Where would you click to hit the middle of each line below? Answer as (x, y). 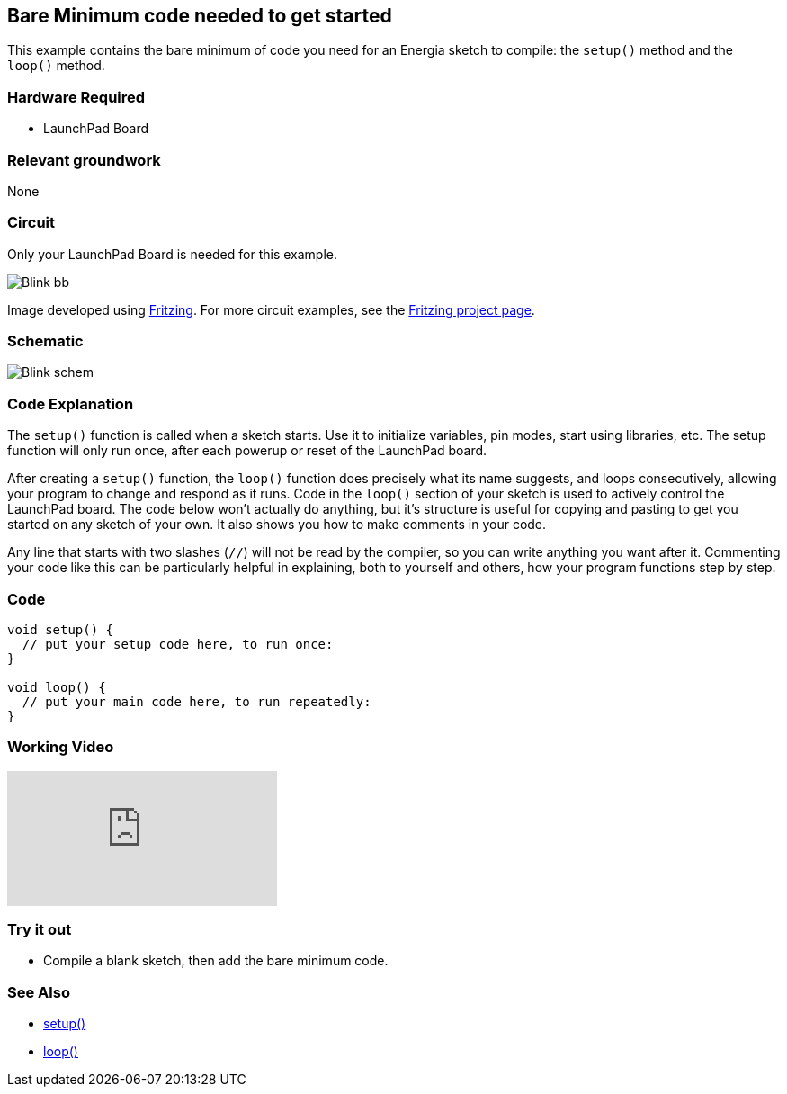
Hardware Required (76, 97)
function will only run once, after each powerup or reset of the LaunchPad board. (247, 451)
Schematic (45, 341)
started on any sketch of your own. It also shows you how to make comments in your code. (277, 525)
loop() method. (56, 66)
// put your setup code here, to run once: (178, 644)
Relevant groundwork (84, 160)
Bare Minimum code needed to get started (200, 16)
